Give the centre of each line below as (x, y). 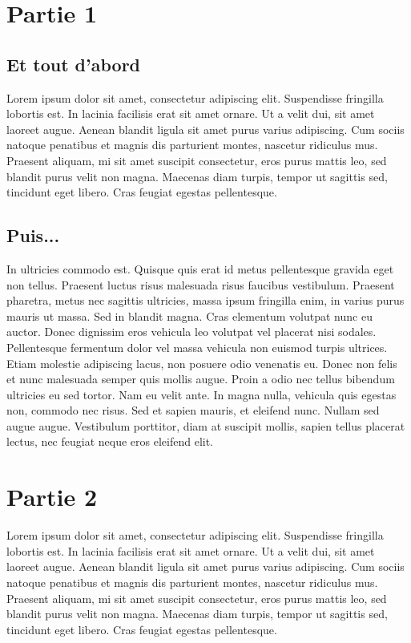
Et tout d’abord (74, 64)
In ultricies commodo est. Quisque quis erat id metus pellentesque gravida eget (200, 268)
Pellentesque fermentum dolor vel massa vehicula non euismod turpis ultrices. (197, 347)
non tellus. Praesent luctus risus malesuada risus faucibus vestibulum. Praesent (201, 284)
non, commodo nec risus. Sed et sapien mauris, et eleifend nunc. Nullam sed (193, 410)
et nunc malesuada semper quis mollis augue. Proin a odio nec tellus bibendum (201, 379)
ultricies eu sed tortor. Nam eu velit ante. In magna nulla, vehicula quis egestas (201, 394)
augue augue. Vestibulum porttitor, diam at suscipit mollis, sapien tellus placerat (206, 425)
